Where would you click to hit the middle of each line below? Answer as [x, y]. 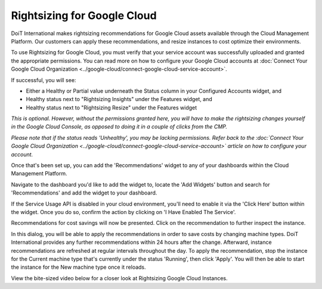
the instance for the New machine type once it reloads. [78, 267]
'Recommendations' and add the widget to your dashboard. [84, 193]
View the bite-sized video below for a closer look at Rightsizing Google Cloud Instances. [119, 278]
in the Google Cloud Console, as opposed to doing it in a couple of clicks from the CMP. [119, 127]
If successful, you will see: [44, 80]
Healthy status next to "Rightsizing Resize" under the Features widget [112, 108]
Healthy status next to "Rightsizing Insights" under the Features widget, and [119, 99]
